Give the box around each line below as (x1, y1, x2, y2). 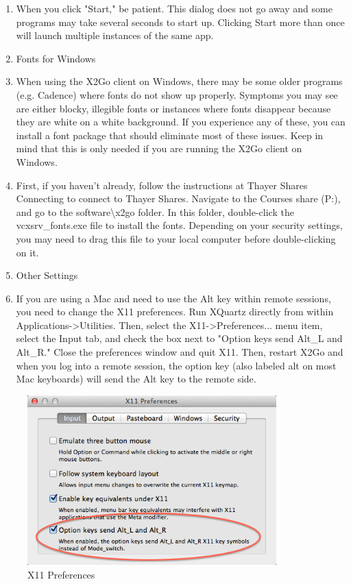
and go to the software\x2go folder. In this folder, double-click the (16, 204, 294, 219)
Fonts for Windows (16, 51, 96, 65)
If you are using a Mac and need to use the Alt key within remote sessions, (16, 291, 331, 305)
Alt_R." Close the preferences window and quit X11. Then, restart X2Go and (16, 345, 343, 359)
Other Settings (16, 268, 78, 282)
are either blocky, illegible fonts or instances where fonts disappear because (16, 101, 331, 115)
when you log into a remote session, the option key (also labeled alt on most (16, 358, 337, 372)
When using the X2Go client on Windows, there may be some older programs (16, 74, 343, 88)
